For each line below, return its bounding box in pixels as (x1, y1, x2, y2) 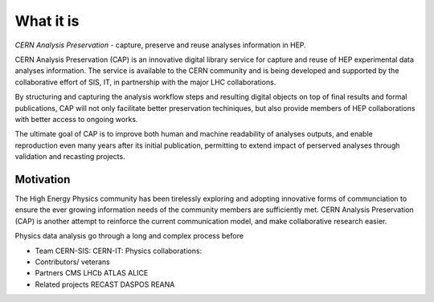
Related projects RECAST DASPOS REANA (35, 280, 175, 289)
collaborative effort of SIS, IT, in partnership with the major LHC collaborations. (14, 77, 276, 87)
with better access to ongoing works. (14, 114, 138, 124)
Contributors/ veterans (35, 257, 110, 267)
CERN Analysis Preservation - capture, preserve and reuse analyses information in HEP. (14, 40, 307, 50)
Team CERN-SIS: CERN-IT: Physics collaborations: (35, 246, 203, 255)
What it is (14, 12, 80, 30)
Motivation (14, 173, 71, 186)
